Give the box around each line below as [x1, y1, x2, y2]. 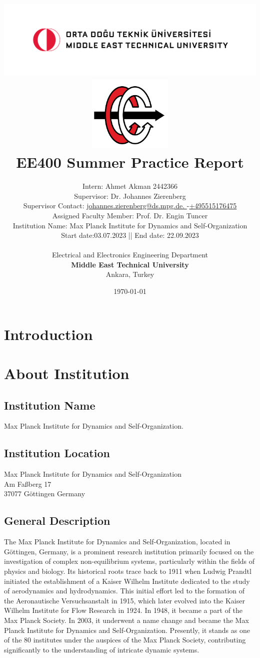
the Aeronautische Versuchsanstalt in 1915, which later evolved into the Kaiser [4, 595, 245, 605]
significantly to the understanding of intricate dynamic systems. [4, 644, 199, 654]
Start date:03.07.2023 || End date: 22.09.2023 [61, 230, 199, 240]
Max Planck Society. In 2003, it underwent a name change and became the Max [4, 614, 249, 625]
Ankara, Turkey [105, 269, 154, 279]
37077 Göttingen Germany [4, 488, 85, 499]
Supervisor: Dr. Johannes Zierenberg [74, 190, 186, 201]
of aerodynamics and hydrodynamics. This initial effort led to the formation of [4, 585, 245, 596]
